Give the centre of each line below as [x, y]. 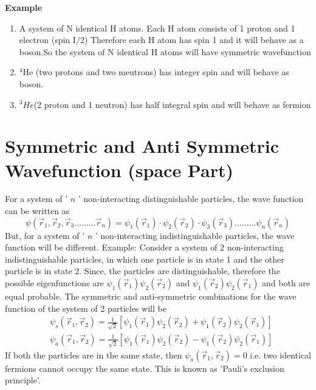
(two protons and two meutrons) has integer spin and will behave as [162, 72]
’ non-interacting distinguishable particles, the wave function [191, 199]
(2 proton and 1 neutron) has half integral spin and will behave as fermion [172, 104]
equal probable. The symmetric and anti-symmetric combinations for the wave [151, 296]
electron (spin [45, 40]
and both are [286, 283]
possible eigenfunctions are [54, 283]
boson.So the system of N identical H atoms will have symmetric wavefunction [165, 51]
